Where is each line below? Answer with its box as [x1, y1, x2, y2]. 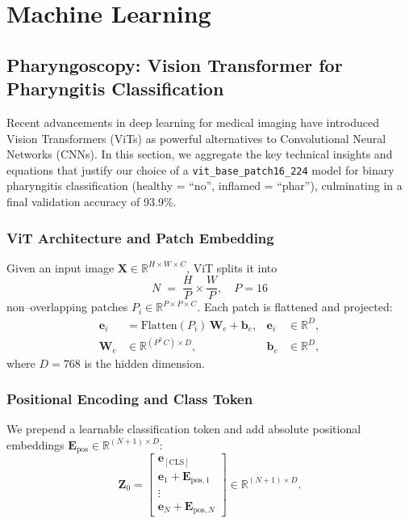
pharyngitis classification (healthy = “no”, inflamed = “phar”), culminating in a [6, 177, 403, 194]
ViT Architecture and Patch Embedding [6, 227, 274, 247]
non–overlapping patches [6, 298, 128, 315]
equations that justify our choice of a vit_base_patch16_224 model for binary [6, 161, 394, 178]
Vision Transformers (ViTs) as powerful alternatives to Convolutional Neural [6, 129, 386, 146]
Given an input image [6, 259, 115, 276]
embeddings [6, 436, 65, 453]
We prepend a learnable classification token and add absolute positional [6, 420, 361, 437]
